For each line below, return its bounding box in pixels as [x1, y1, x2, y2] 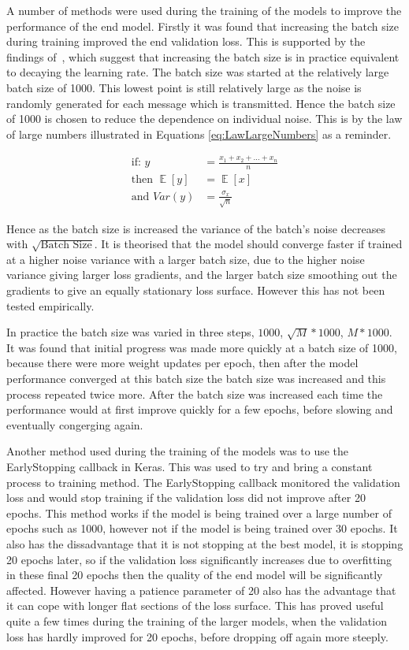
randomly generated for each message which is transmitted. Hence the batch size [6, 95, 396, 111]
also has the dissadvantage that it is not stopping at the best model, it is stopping [6, 535, 403, 552]
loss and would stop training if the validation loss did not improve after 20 [6, 489, 366, 506]
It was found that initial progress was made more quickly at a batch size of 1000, [6, 339, 397, 355]
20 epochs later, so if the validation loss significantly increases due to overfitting [6, 551, 392, 567]
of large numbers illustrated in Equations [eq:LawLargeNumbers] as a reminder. [6, 125, 392, 142]
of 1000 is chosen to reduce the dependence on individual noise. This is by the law [6, 110, 403, 127]
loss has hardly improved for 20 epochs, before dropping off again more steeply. [6, 628, 389, 644]
